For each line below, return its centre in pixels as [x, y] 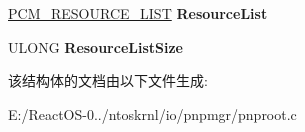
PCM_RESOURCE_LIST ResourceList [138, 13]
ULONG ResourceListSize [95, 46]
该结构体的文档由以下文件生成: [108, 80]
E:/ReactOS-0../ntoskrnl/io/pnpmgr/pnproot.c [152, 113]
